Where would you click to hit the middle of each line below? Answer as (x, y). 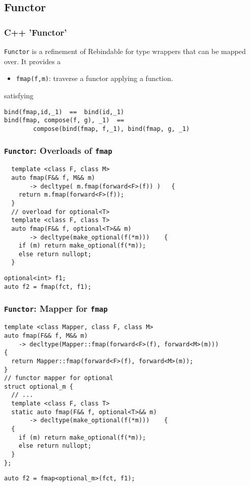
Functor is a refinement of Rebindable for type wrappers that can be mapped (125, 51)
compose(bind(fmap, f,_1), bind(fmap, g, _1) (112, 129)
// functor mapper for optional (59, 378)
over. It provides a (33, 61)
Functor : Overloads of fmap (58, 151)
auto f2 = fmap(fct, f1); (48, 287)
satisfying (19, 95)
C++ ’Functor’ (36, 32)
